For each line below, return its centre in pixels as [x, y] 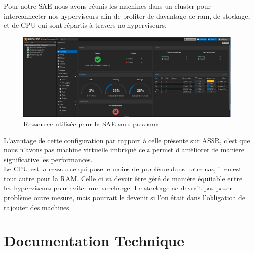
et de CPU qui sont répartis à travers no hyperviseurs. [85, 25]
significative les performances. [48, 159]
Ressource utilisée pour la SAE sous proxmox [91, 123]
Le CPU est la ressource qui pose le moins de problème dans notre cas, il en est [123, 169]
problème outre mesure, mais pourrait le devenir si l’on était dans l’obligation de [125, 198]
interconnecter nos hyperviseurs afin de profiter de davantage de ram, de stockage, [127, 15]
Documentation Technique [94, 241]
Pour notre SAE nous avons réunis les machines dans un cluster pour [107, 6]
